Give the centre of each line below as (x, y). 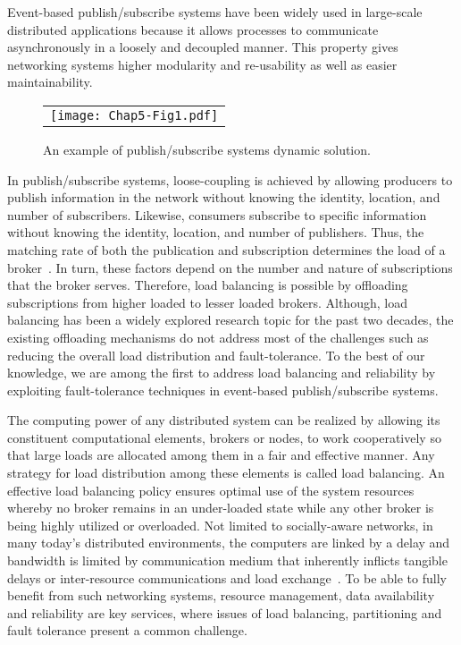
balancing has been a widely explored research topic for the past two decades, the (230, 320)
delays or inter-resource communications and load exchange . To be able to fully (227, 577)
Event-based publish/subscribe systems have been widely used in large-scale (215, 12)
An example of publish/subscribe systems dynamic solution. (207, 149)
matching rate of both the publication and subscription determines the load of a (226, 249)
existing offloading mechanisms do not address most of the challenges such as (218, 337)
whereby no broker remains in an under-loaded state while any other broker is (221, 508)
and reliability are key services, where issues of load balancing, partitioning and (225, 612)
